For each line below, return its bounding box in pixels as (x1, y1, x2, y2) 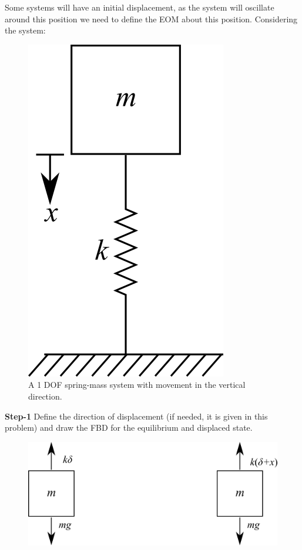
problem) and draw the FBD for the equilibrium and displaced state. (5, 421, 253, 434)
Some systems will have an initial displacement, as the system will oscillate (5, 1, 274, 13)
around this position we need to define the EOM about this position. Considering (5, 12, 298, 25)
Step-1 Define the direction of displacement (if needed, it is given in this (5, 410, 268, 422)
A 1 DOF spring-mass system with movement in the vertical (28, 378, 246, 391)
